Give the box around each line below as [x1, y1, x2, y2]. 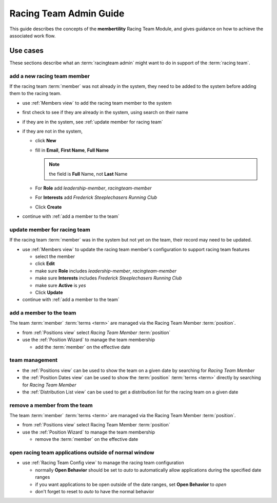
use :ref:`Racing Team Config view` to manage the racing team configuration [22, 460, 184, 466]
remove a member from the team [9, 401, 93, 408]
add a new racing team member [9, 72, 90, 80]
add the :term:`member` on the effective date [35, 344, 130, 350]
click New [35, 138, 56, 144]
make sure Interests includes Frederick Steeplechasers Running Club [35, 275, 182, 281]
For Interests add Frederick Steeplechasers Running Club [35, 194, 157, 200]
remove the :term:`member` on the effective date [35, 436, 138, 442]
